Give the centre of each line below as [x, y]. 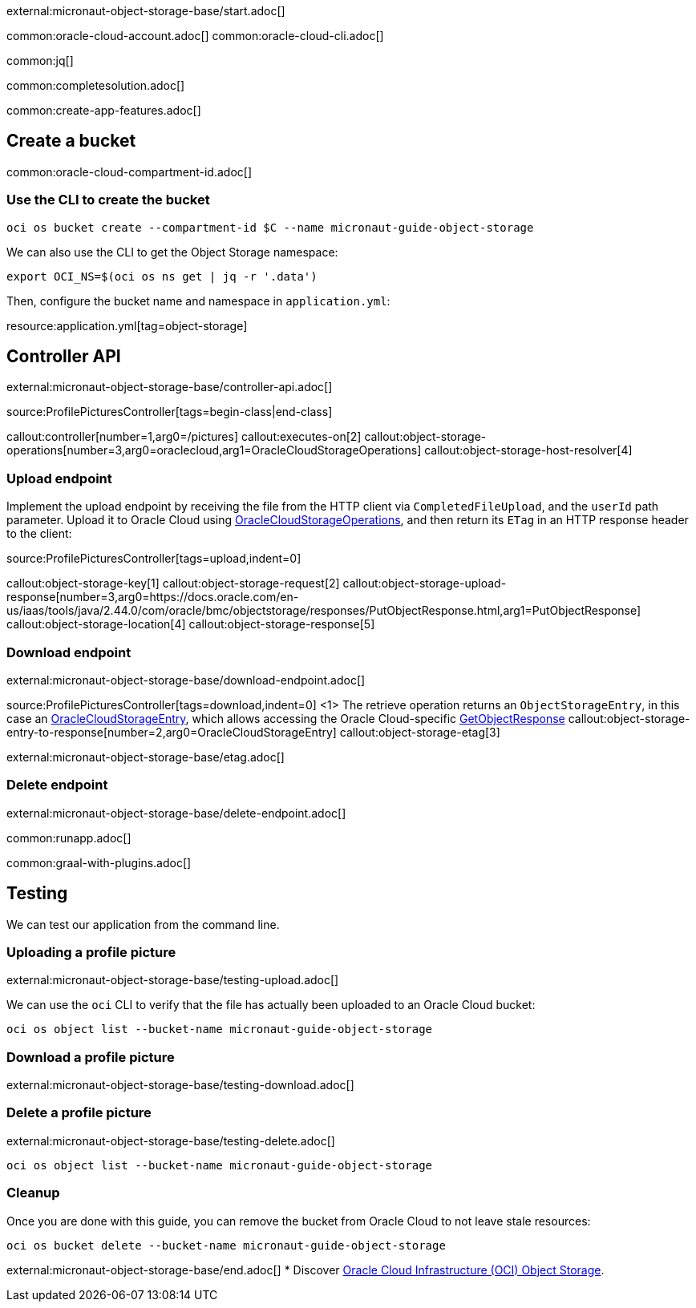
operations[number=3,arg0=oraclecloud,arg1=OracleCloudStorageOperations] [214, 450]
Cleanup [33, 1193]
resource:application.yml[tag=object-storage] [127, 325]
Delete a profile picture [79, 1113]
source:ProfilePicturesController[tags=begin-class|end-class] [170, 412]
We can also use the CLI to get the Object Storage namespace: [172, 252]
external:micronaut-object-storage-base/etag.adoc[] [146, 757]
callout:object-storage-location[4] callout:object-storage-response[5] [191, 624]
